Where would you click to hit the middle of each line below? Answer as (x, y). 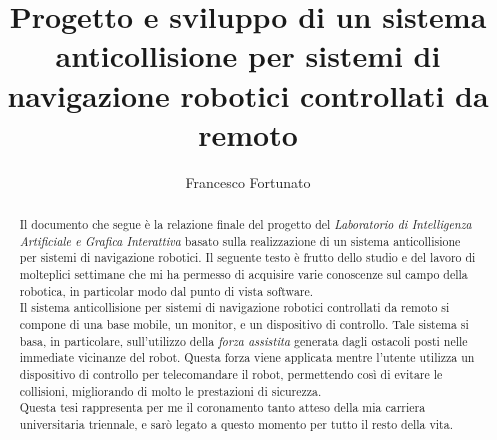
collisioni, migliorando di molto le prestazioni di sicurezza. (170, 390)
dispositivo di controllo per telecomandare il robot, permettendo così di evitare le (231, 373)
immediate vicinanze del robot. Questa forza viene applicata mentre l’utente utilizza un (247, 357)
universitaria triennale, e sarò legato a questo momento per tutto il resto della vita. (236, 423)
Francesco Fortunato (248, 181)
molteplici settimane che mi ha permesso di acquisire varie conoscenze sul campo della (243, 274)
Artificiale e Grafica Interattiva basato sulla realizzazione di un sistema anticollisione (240, 240)
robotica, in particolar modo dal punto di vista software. (166, 290)
